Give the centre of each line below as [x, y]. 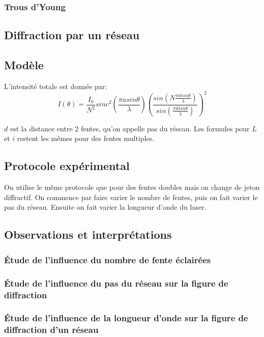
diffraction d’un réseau [51, 330]
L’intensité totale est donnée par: [56, 86]
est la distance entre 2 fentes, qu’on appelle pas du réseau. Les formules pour [130, 128]
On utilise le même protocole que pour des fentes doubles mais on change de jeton [132, 187]
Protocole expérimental [67, 166]
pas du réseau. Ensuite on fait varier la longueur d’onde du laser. [105, 207]
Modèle [24, 65]
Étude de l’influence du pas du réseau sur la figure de [116, 283]
